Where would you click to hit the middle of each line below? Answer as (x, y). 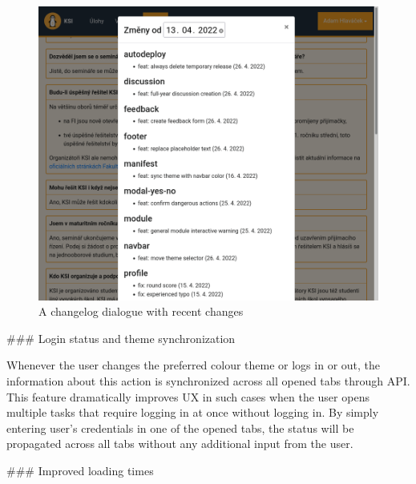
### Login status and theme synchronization (121, 338)
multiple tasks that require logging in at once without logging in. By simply (193, 412)
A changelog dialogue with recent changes (141, 311)
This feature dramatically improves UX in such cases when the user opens (188, 396)
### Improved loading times (80, 470)
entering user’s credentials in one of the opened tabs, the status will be (180, 428)
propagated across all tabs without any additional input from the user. (180, 444)
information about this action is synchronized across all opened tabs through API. (208, 380)
